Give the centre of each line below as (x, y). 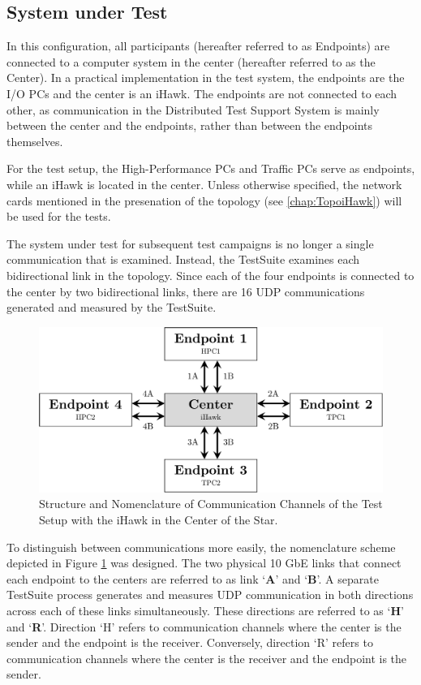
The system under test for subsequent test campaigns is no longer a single (190, 243)
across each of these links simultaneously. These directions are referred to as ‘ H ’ (205, 610)
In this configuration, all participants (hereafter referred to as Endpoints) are (198, 46)
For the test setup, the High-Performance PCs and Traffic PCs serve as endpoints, (211, 168)
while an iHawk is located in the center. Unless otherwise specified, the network (204, 184)
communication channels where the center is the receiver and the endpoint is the (207, 658)
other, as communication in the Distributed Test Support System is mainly (193, 109)
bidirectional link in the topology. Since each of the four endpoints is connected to (210, 275)
